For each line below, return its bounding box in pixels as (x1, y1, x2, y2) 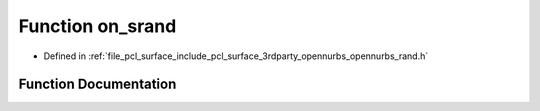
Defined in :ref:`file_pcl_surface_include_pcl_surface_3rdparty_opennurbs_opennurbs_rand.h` (43, 50, 429, 62)
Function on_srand (18, 15, 177, 37)
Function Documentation (18, 76, 177, 93)
